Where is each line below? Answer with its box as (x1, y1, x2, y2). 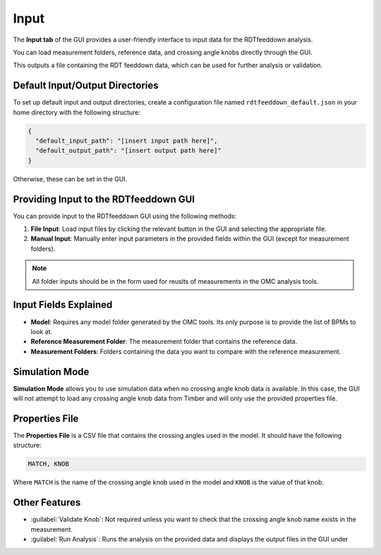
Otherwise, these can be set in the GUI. (13, 174, 128, 183)
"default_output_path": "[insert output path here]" (35, 147, 222, 155)
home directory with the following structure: (13, 108, 141, 117)
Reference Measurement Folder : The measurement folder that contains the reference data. (30, 338, 298, 346)
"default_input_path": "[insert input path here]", (35, 137, 218, 145)
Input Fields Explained (13, 299, 113, 311)
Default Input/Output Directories (13, 80, 159, 92)
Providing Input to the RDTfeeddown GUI (13, 193, 195, 205)
